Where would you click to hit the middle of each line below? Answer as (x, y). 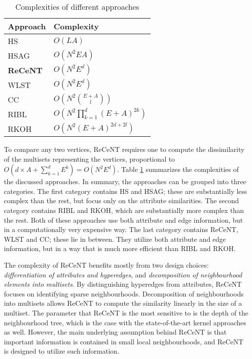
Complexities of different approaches (77, 7)
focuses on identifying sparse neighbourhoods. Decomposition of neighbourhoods (124, 293)
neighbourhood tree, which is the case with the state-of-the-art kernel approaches (125, 322)
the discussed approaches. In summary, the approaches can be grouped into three (125, 181)
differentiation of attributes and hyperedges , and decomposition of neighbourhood (123, 274)
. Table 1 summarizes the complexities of (178, 169)
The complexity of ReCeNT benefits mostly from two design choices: (107, 264)
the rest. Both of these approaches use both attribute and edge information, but (124, 220)
